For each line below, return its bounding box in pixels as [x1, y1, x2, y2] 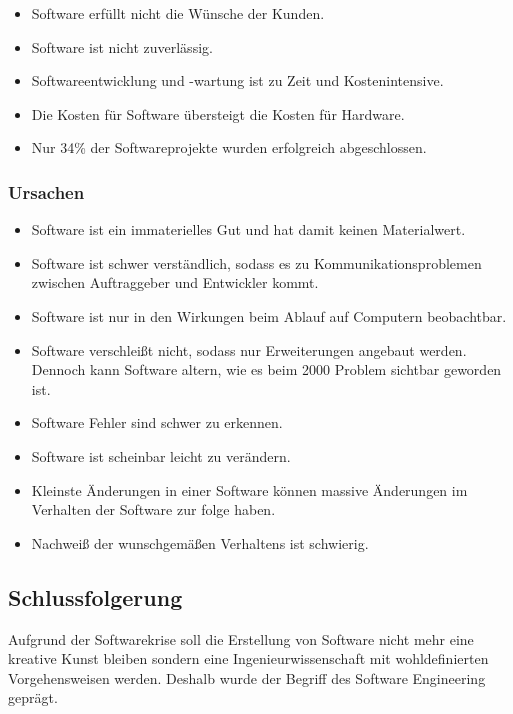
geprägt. [8, 687, 58, 708]
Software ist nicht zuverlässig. [31, 36, 213, 57]
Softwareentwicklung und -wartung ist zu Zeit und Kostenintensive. [31, 70, 444, 91]
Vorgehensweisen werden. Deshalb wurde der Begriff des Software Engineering [8, 667, 486, 688]
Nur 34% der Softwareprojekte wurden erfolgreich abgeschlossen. [31, 137, 427, 158]
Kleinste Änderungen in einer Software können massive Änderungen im [31, 479, 468, 500]
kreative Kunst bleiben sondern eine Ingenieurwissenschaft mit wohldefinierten [8, 648, 489, 669]
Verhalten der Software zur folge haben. [31, 499, 276, 520]
